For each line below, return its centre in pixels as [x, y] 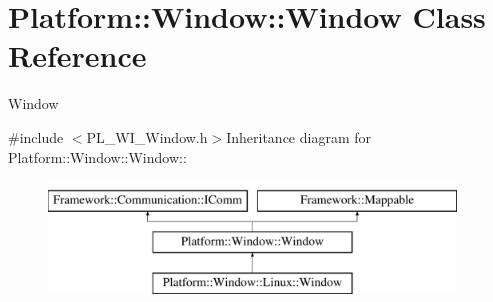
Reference [77, 55]
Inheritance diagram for [299, 136]
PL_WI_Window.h [147, 136]
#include [36, 136]
